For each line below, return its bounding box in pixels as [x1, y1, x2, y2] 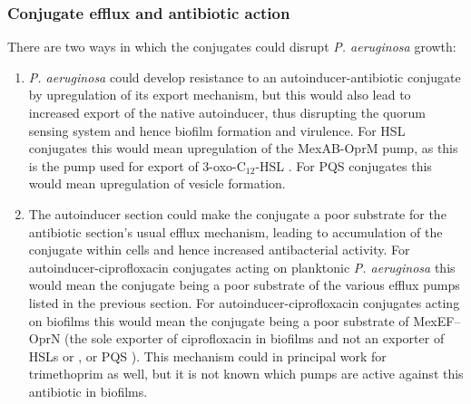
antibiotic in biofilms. [28, 381, 148, 400]
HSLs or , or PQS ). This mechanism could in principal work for [28, 346, 387, 365]
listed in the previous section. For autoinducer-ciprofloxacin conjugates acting [28, 293, 460, 312]
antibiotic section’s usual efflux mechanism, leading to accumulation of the [28, 222, 443, 241]
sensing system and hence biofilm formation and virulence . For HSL [28, 120, 406, 139]
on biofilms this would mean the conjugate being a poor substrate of [28, 311, 409, 330]
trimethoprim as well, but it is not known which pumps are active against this [28, 364, 464, 383]
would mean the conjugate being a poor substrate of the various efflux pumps [28, 275, 460, 294]
